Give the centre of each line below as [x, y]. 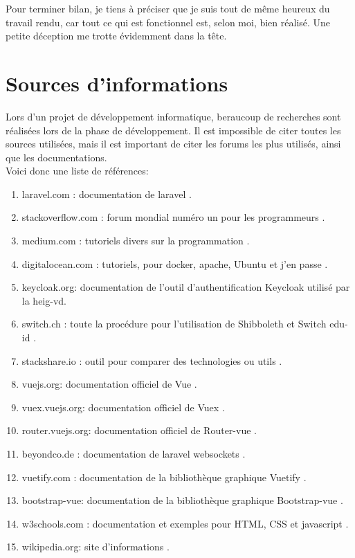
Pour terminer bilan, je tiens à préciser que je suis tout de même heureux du [168, 8]
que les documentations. [56, 157]
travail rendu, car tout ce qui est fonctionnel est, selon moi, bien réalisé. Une [168, 22]
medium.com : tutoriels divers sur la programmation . [136, 241]
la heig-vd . [44, 300]
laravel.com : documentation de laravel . [107, 193]
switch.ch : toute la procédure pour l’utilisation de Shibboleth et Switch [174, 324]
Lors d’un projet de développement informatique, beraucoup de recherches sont [173, 116]
